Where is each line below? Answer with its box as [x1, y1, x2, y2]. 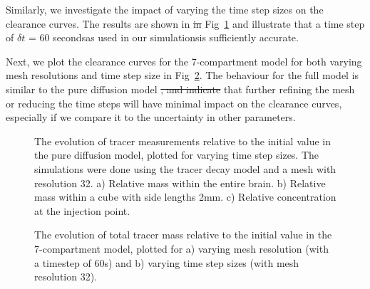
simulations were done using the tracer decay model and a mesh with [34, 161, 336, 176]
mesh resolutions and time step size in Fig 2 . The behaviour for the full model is [6, 68, 359, 83]
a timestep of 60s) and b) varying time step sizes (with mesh [34, 255, 299, 270]
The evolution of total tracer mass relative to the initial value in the [34, 227, 332, 242]
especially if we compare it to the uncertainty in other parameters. [6, 110, 296, 125]
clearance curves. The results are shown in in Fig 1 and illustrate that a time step [6, 16, 365, 31]
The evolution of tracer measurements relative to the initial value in [34, 133, 332, 148]
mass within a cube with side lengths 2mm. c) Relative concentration [34, 189, 336, 204]
